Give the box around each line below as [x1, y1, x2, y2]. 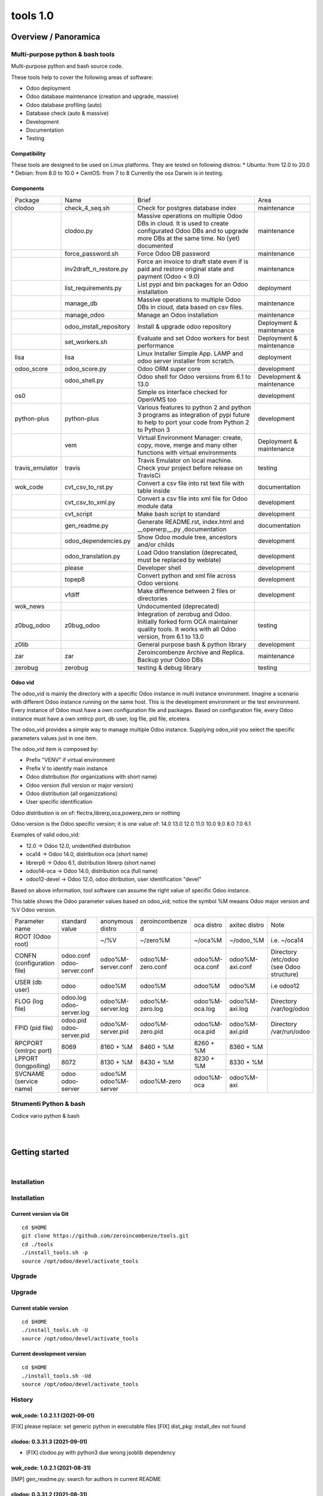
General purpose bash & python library [137, 640, 247, 649]
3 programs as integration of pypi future [137, 411, 250, 419]
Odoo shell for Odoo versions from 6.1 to [137, 372, 251, 381]
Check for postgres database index [137, 203, 237, 212]
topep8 [65, 575, 85, 583]
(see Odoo [270, 962, 301, 971]
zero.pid [139, 1027, 164, 1035]
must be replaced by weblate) [137, 555, 221, 564]
